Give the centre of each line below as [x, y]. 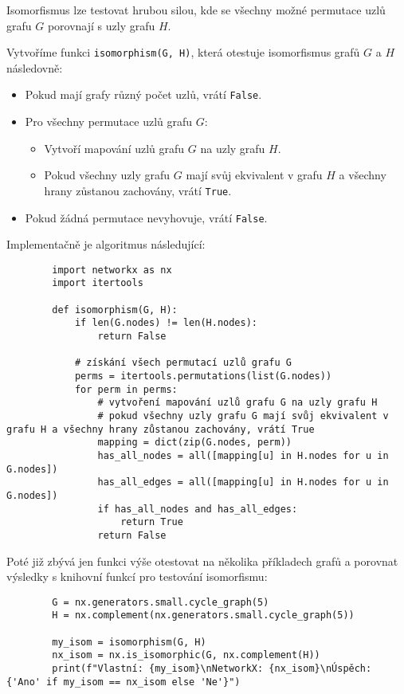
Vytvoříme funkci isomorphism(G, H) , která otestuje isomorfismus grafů [183, 52]
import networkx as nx [112, 270]
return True [152, 522]
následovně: [35, 67]
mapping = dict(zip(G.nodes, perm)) [194, 443]
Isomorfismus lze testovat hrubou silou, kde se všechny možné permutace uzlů [196, 10]
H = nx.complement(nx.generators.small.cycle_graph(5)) [203, 616]
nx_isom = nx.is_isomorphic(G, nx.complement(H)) [186, 655]
